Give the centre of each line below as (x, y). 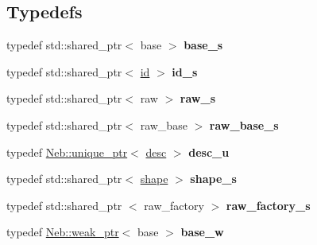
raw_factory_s (268, 205)
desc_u (209, 152)
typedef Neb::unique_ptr (67, 152)
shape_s (213, 179)
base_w (202, 232)
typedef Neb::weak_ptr (63, 232)
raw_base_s (244, 124)
